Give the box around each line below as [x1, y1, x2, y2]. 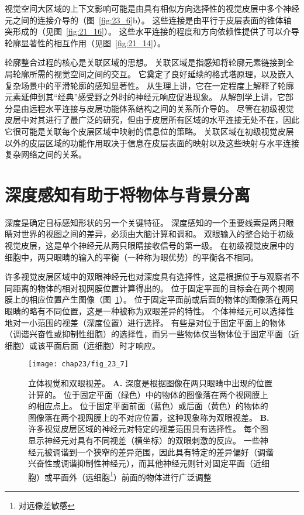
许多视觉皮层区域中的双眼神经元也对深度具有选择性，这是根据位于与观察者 [5, 270, 291, 283]
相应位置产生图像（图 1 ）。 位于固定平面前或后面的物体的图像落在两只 [29, 293, 298, 305]
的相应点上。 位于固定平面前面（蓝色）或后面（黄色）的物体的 [28, 400, 268, 412]
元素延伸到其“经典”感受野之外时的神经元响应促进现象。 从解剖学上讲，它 [5, 91, 285, 103]
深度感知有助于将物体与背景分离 [5, 182, 251, 206]
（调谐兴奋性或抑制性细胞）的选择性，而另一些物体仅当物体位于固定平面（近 [5, 328, 299, 340]
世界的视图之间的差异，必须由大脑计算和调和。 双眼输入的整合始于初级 [20, 228, 294, 240]
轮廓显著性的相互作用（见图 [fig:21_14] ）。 [5, 36, 165, 49]
